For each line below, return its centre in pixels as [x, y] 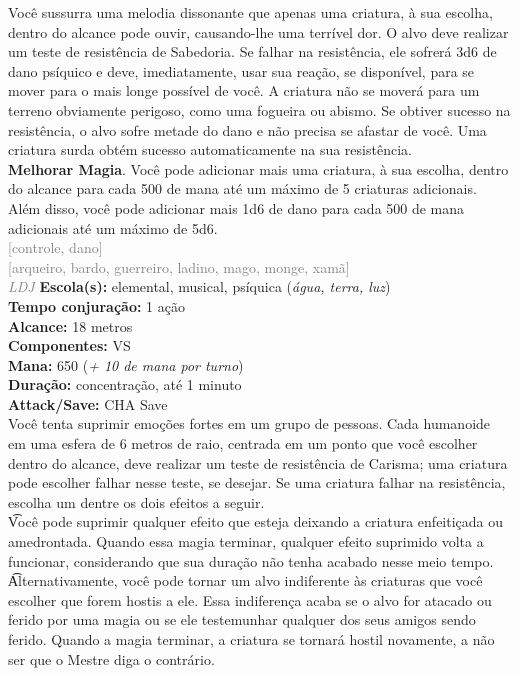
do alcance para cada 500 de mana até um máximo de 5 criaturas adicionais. [242, 188]
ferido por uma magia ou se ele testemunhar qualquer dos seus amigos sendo [242, 619]
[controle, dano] [55, 247]
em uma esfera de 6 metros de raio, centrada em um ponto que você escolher [243, 443]
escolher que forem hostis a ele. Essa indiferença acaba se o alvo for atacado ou [250, 599]
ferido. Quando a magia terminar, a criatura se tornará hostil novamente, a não [251, 639]
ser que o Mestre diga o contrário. [111, 658]
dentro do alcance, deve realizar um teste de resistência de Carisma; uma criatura [258, 462]
